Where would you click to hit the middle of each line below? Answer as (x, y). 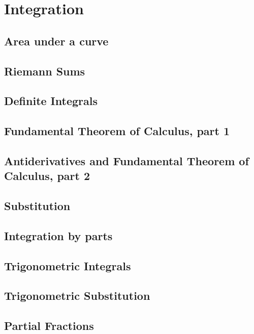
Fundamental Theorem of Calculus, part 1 (117, 131)
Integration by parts (58, 235)
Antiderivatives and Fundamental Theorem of (126, 160)
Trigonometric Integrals (68, 265)
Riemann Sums (45, 71)
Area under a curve (56, 41)
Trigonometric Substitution (77, 296)
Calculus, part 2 (47, 176)
